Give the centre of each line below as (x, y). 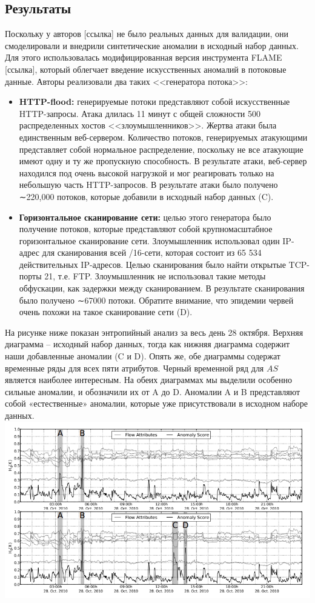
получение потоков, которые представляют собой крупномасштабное (146, 229)
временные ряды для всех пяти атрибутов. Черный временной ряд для (134, 368)
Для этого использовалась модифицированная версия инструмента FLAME (144, 57)
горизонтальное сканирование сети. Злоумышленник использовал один (149, 240)
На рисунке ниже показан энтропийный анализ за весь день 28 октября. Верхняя (154, 332)
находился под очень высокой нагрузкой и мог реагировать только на (147, 172)
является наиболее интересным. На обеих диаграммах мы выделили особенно (148, 380)
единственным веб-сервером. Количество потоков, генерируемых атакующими (163, 137)
